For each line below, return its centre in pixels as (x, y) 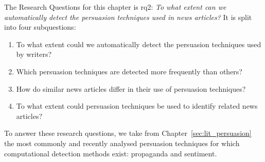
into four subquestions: (40, 27)
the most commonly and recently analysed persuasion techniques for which (122, 143)
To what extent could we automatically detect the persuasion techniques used (139, 44)
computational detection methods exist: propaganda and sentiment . (111, 153)
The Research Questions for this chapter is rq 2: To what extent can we (115, 7)
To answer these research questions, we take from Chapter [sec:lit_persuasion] (128, 133)
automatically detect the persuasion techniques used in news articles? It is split (128, 17)
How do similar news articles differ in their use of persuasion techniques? (131, 88)
